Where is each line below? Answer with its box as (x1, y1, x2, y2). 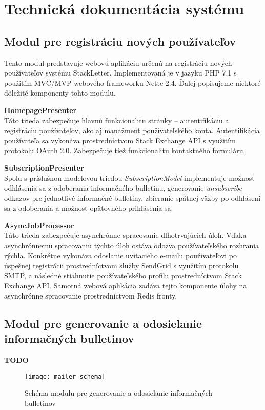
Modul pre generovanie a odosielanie (4, 315, 202, 331)
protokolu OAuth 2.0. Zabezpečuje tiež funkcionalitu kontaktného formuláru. (4, 145, 246, 156)
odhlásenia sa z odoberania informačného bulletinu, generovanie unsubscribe (4, 182, 242, 193)
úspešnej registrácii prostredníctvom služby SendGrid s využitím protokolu (4, 260, 239, 271)
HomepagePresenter (4, 104, 77, 115)
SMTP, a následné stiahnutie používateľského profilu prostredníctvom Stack (4, 270, 242, 281)
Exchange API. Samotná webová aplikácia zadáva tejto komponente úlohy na (4, 280, 247, 291)
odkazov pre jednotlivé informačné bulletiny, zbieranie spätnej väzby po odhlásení (4, 192, 261, 203)
